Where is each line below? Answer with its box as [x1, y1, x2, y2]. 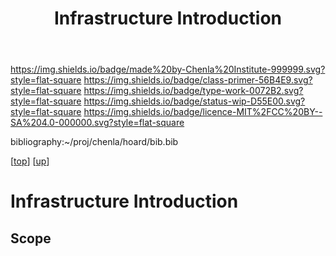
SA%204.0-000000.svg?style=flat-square [10, 117, 185, 129]
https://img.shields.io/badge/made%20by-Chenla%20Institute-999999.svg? [10, 63, 326, 76]
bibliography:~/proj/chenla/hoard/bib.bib [10, 136, 179, 148]
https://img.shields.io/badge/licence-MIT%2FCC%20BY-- [83, 106, 323, 118]
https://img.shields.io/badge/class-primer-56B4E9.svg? [83, 74, 313, 86]
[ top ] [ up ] [10, 155, 50, 167]
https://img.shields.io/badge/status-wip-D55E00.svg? [83, 95, 306, 107]
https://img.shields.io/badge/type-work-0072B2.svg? [83, 85, 304, 97]
